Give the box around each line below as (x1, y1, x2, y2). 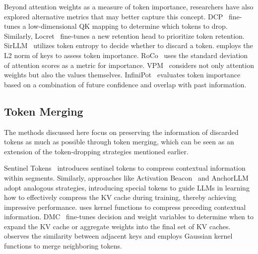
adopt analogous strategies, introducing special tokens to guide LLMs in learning (4, 182, 250, 192)
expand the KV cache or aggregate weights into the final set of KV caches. (4, 221, 231, 231)
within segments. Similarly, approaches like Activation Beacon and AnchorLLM (4, 172, 249, 183)
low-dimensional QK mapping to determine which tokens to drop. (28, 21, 228, 31)
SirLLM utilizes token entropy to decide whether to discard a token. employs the (4, 40, 253, 51)
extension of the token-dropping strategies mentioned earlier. (4, 146, 189, 156)
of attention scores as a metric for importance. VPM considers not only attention (4, 60, 254, 70)
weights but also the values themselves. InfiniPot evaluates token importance (4, 69, 241, 80)
